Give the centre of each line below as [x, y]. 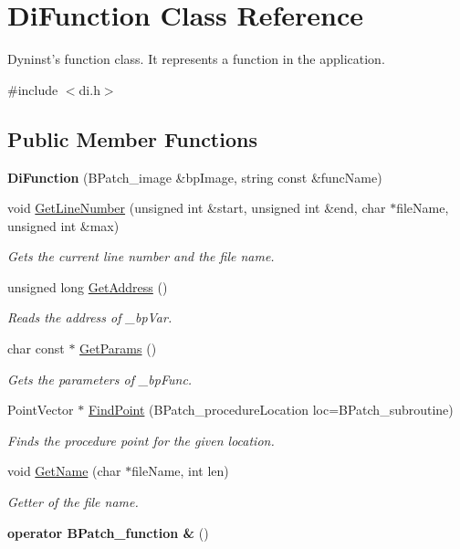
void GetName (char [64, 471]
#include [33, 89]
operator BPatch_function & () [108, 532]
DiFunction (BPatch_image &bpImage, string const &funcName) [195, 177]
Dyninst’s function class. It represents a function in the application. [196, 59]
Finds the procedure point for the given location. [141, 440]
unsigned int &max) [63, 225]
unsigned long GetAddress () [88, 286]
